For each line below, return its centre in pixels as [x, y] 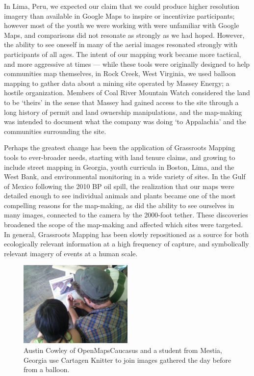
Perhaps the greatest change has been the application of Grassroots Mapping [120, 148]
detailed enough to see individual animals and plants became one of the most [120, 196]
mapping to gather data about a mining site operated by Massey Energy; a [117, 83]
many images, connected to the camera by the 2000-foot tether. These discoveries [126, 215]
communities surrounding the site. [55, 131]
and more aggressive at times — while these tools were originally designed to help [127, 64]
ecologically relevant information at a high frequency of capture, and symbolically [127, 244]
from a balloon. [47, 369]
